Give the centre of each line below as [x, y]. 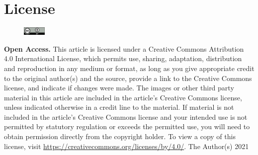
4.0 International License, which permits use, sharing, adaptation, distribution [123, 58]
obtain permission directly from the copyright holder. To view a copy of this [120, 136]
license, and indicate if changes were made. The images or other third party [119, 88]
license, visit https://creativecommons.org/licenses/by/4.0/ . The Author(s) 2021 [127, 146]
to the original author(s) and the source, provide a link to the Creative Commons [128, 78]
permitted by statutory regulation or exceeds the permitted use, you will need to [127, 126]
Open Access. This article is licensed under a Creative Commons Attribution [124, 48]
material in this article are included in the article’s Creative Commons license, [123, 97]
